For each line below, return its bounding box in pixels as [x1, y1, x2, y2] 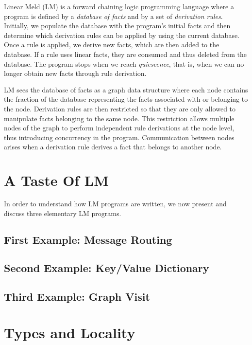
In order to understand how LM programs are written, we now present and [4, 199, 227, 209]
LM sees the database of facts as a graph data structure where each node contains [4, 84, 248, 94]
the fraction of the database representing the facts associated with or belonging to [4, 94, 248, 104]
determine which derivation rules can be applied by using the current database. [4, 30, 239, 40]
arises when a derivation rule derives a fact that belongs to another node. [4, 142, 222, 152]
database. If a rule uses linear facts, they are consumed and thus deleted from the [4, 49, 247, 59]
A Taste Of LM [4, 170, 109, 190]
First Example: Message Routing [4, 232, 172, 247]
